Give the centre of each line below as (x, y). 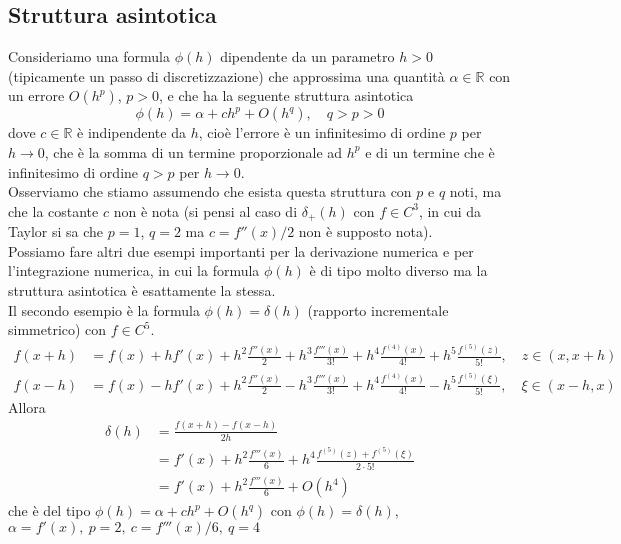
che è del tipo (49, 510)
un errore (36, 95)
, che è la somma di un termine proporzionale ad (193, 151)
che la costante (53, 210)
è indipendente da (131, 132)
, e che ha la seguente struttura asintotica (286, 95)
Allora (27, 406)
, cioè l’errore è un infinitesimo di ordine (322, 132)
